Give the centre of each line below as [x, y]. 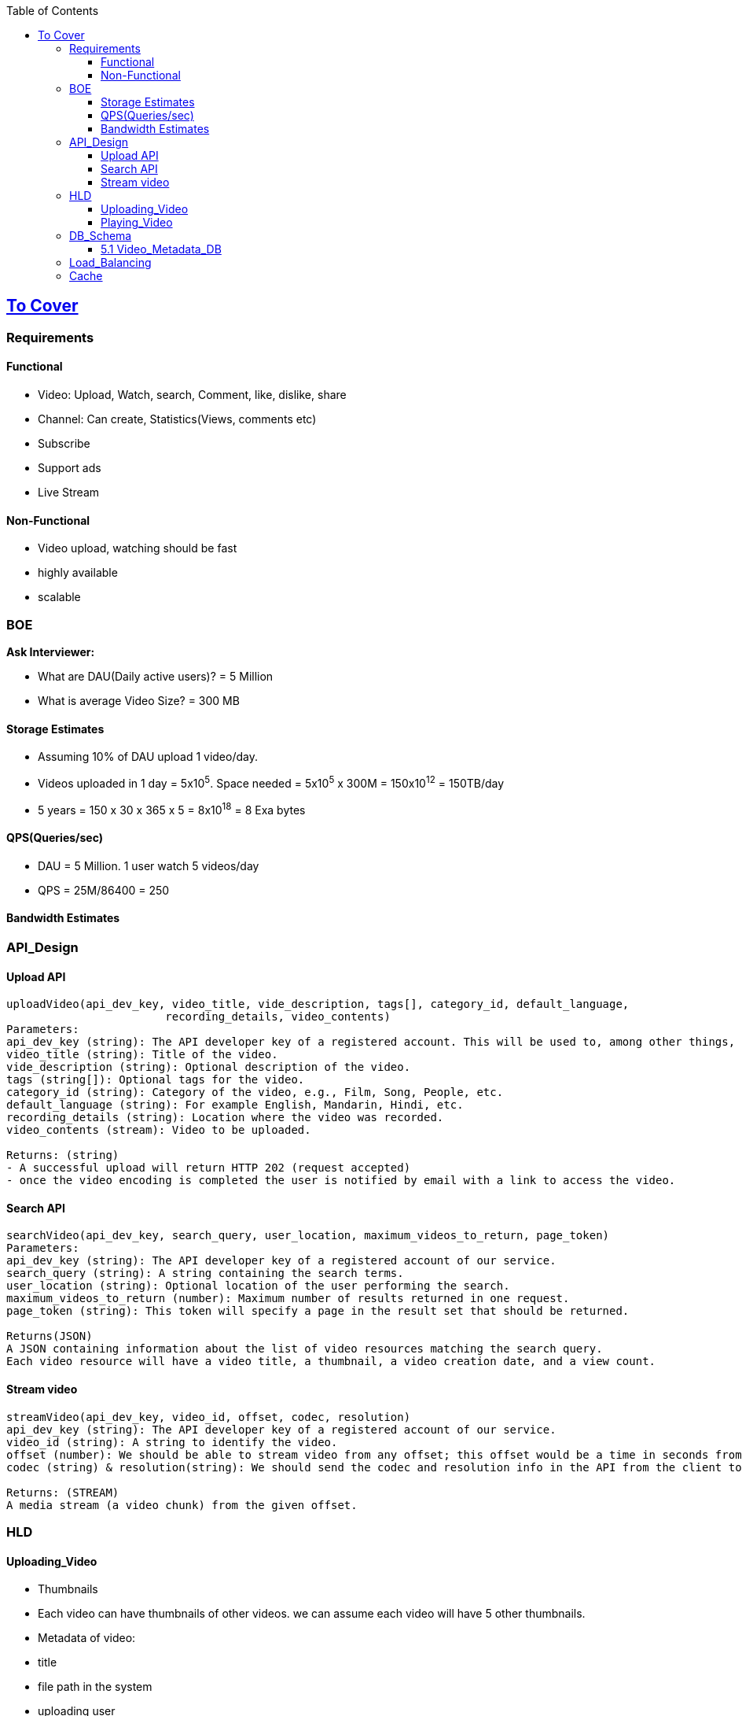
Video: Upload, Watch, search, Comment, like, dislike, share [192, 395]
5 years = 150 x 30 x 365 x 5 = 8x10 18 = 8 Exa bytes [172, 808]
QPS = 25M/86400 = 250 [104, 890]
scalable [59, 597]
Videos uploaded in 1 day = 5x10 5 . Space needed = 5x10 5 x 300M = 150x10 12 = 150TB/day [271, 782]
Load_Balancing [110, 262]
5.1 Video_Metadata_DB [161, 249]
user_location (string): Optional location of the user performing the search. [258, 1286]
